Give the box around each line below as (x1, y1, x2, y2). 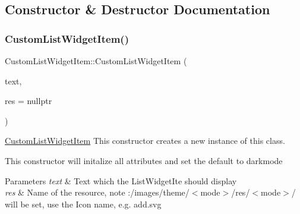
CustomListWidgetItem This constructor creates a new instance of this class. (5, 134, 285, 147)
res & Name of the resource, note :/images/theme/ (5, 186, 190, 199)
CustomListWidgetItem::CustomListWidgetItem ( (5, 55, 187, 67)
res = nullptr (5, 95, 52, 107)
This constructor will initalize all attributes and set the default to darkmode (5, 154, 283, 166)
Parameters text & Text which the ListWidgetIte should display (5, 174, 237, 187)
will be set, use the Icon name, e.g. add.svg (5, 197, 162, 210)
